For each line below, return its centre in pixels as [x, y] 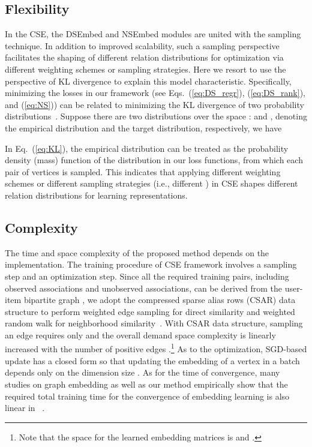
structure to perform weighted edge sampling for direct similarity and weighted [150, 311]
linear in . [25, 408]
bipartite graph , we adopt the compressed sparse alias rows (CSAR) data [160, 300]
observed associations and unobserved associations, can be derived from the [143, 288]
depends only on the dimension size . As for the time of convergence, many [142, 372]
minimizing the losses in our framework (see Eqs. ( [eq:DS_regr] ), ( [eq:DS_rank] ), [155, 93]
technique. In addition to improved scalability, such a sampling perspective [142, 45]
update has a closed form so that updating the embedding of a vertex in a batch [152, 360]
